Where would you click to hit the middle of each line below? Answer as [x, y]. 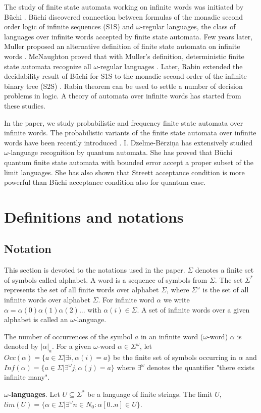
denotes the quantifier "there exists [201, 367]
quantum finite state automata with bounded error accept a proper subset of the [129, 162]
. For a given [72, 346]
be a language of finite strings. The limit [150, 394]
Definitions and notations [94, 216]
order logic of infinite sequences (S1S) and [69, 27]
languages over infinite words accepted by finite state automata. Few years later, [128, 36]
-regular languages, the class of [188, 27]
